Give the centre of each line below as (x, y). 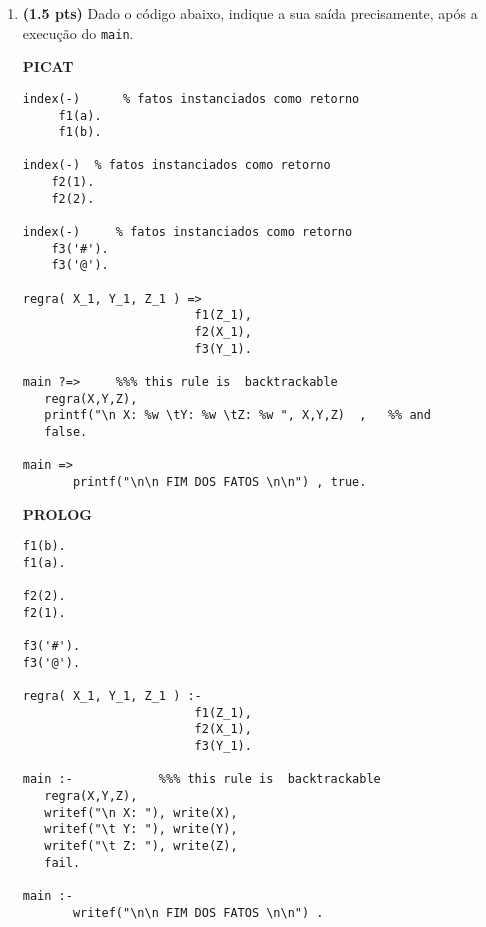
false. (66, 431)
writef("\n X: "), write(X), (141, 812)
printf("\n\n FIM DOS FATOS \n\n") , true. (219, 481)
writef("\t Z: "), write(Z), (141, 846)
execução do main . (78, 32)
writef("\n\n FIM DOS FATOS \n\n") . (198, 912)
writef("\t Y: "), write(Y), (141, 829)
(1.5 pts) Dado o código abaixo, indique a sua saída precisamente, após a (250, 13)
